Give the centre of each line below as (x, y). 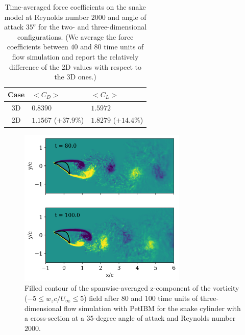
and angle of (127, 17)
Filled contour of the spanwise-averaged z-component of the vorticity (132, 288)
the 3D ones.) (75, 77)
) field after (102, 298)
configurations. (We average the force (75, 36)
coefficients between (38, 47)
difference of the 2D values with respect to (76, 66)
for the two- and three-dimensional (92, 27)
